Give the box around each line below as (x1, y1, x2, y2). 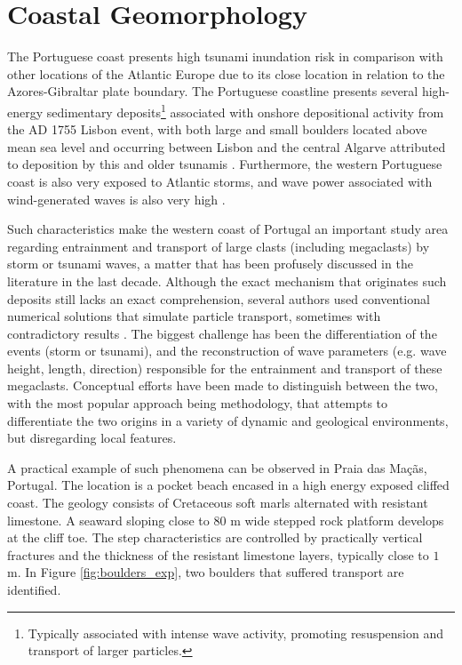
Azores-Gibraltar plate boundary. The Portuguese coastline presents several (7, 82, 418, 100)
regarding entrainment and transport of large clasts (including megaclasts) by (7, 236, 430, 255)
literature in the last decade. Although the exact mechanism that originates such (7, 271, 447, 290)
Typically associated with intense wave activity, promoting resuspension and (28, 623, 444, 642)
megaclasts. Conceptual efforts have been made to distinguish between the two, (7, 376, 438, 395)
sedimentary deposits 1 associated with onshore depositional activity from (46, 100, 444, 121)
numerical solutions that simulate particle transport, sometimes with (7, 307, 381, 325)
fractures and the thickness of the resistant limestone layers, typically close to (7, 545, 429, 564)
